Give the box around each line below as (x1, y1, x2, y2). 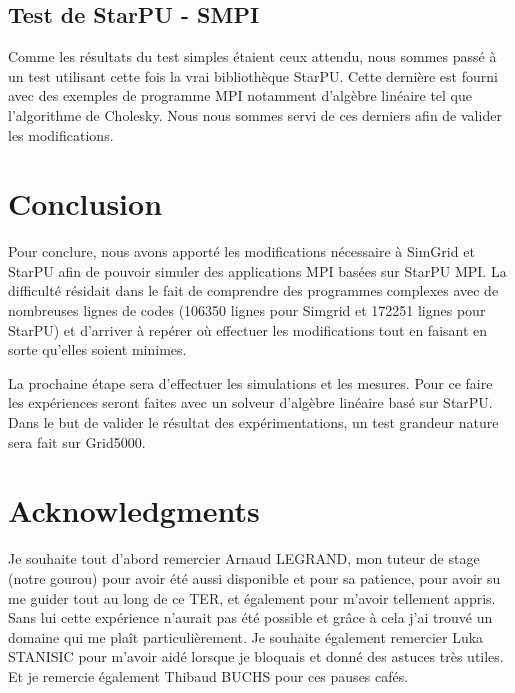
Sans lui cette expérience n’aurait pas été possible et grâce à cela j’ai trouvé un (8, 607, 493, 628)
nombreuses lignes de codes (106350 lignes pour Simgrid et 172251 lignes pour (8, 300, 486, 321)
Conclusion (8, 183, 163, 224)
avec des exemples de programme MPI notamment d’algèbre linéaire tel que (8, 85, 473, 106)
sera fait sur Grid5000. (8, 431, 146, 452)
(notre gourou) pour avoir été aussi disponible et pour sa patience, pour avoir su (8, 567, 501, 588)
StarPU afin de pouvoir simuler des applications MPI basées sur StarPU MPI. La (8, 260, 507, 281)
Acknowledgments (8, 490, 260, 531)
